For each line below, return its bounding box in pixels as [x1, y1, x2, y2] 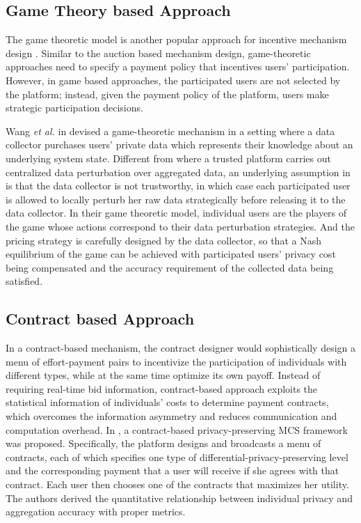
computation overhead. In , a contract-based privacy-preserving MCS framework [6, 422, 348, 437]
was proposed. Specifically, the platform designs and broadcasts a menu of [6, 436, 321, 451]
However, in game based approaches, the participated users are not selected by [6, 72, 341, 87]
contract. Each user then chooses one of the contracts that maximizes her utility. [6, 477, 349, 492]
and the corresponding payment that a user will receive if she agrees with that [6, 463, 339, 478]
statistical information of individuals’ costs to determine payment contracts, [6, 395, 329, 409]
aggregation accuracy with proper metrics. [6, 504, 186, 519]
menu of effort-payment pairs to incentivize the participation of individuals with [6, 354, 347, 368]
